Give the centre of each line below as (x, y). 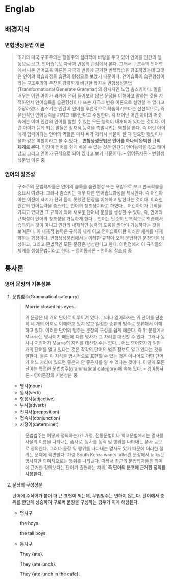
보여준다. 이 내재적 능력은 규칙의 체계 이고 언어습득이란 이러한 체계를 (85, 231)
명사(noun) (31, 386)
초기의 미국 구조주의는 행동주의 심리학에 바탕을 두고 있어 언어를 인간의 (87, 57)
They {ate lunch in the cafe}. (50, 574)
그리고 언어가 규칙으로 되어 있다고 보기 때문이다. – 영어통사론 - (89, 153)
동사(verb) (30, 392)
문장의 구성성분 (27, 484)
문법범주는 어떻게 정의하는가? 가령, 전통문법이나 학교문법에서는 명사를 (94, 435)
